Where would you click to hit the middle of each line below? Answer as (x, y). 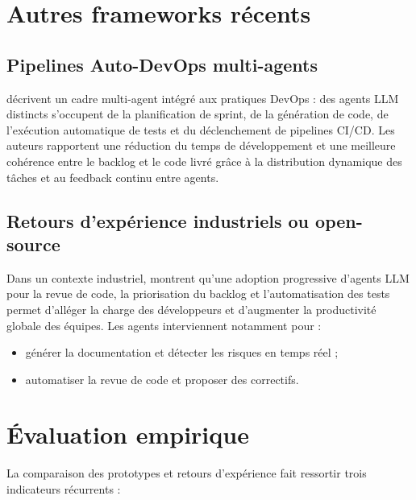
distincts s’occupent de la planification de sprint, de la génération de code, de (198, 114)
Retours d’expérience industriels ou (158, 220)
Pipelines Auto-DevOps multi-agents (162, 64)
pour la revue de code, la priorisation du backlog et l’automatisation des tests (198, 293)
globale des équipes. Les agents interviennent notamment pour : (164, 325)
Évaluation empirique (128, 434)
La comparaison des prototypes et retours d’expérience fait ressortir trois (187, 473)
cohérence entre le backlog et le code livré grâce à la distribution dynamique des (204, 161)
